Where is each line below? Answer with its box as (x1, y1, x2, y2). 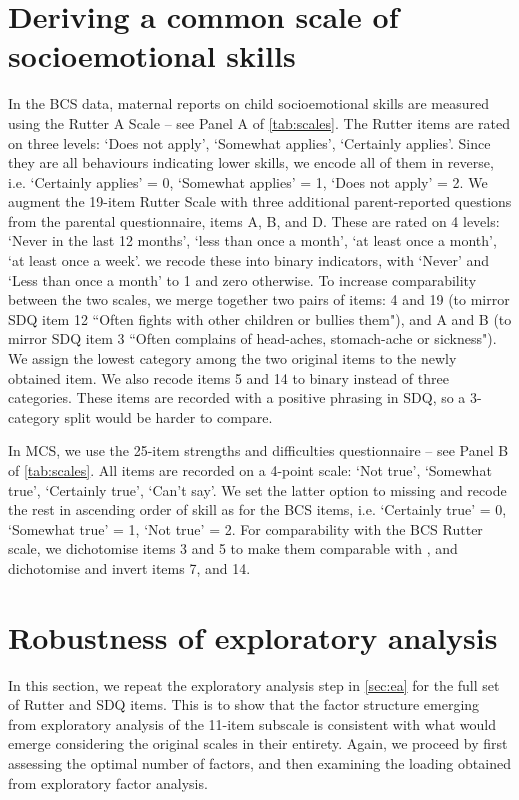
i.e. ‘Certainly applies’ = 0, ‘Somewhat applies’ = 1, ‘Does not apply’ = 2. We (8, 171, 488, 192)
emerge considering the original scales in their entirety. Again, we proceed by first (8, 733, 508, 754)
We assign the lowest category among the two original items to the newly (8, 348, 457, 369)
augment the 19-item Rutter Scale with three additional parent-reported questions (8, 191, 512, 212)
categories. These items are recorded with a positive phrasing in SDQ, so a (8, 387, 466, 408)
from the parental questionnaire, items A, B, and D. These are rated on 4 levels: (8, 210, 500, 231)
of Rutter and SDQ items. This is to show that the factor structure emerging (8, 694, 480, 715)
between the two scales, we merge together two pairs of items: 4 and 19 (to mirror (8, 289, 510, 310)
